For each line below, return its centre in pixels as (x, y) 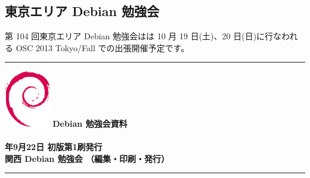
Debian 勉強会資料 (90, 124)
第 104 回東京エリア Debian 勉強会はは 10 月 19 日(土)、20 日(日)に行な (143, 36)
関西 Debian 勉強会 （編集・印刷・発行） (87, 158)
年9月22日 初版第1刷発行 (54, 147)
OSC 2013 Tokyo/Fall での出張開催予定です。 (103, 47)
